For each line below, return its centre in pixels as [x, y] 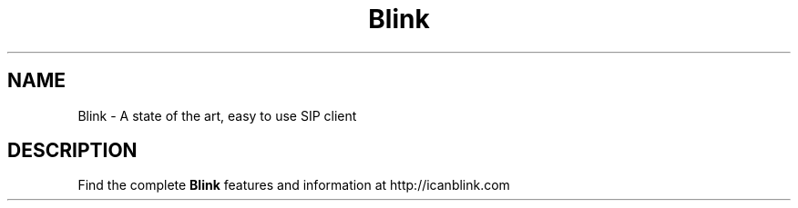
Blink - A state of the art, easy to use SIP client [217, 115]
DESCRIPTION [72, 151]
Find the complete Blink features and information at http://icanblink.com [294, 185]
